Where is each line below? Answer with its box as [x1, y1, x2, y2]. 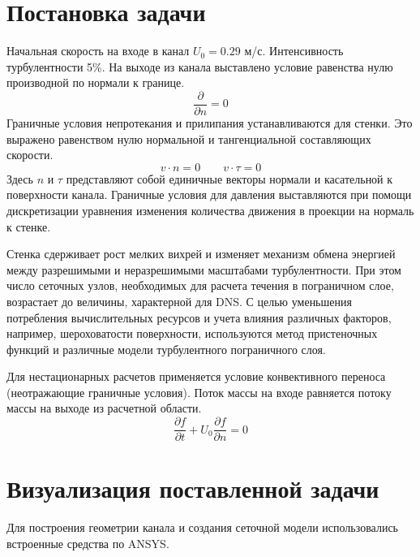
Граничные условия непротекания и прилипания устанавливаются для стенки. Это [6, 114, 413, 131]
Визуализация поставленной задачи [6, 472, 379, 505]
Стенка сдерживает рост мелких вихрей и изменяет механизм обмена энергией [6, 245, 396, 262]
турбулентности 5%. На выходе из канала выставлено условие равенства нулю [6, 58, 393, 75]
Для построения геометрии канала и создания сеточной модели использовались [6, 519, 398, 536]
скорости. [6, 146, 54, 163]
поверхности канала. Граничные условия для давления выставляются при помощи [6, 186, 412, 203]
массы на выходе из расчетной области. [6, 399, 202, 417]
